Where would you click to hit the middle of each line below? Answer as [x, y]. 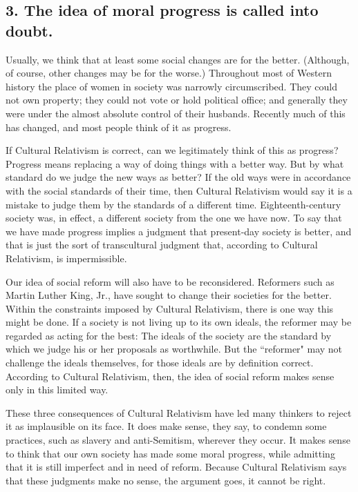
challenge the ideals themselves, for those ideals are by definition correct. [160, 363]
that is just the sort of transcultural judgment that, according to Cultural [162, 245]
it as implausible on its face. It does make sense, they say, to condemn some [166, 426]
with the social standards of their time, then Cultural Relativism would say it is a [179, 190]
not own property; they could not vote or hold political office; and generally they [177, 100]
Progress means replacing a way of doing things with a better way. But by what [175, 163]
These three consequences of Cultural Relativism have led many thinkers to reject [179, 412]
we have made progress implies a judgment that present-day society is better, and [179, 231]
